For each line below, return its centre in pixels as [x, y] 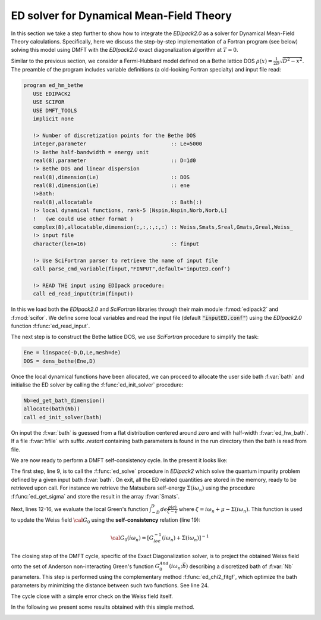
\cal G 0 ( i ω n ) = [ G [132, 538]
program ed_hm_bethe [53, 85]
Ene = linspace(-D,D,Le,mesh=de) [72, 353]
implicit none [53, 119]
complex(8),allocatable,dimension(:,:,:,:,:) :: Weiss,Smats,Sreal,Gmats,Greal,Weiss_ [163, 227]
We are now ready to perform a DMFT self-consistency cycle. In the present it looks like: [119, 460]
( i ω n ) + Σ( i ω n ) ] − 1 [185, 538]
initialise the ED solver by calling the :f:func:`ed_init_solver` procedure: [97, 385]
